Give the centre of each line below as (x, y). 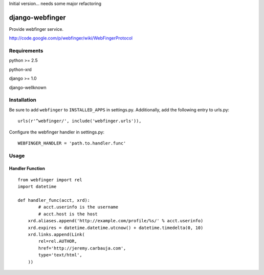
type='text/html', (60, 255)
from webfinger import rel (50, 180)
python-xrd (20, 69)
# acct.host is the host (68, 214)
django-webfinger (37, 17)
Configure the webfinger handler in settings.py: (57, 132)
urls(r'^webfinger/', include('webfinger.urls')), (80, 121)
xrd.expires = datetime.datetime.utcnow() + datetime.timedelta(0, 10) (115, 228)
